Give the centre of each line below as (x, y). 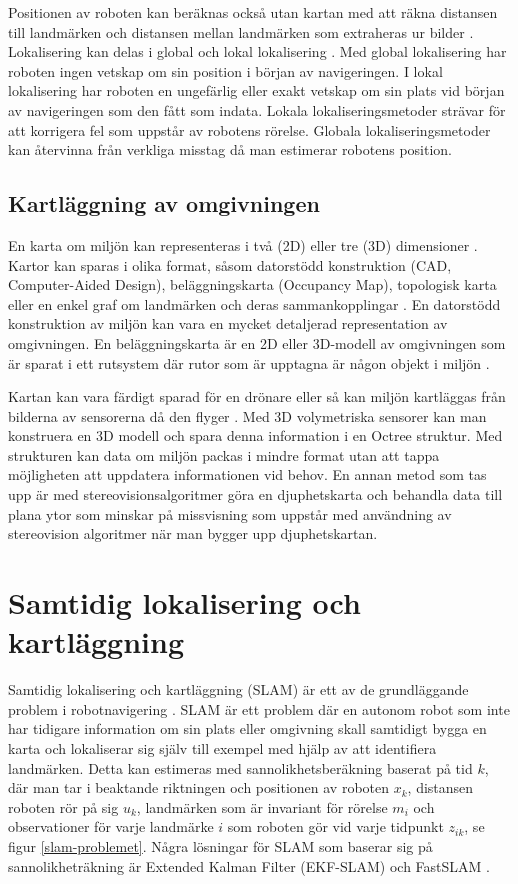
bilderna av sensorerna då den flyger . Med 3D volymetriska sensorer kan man (247, 415)
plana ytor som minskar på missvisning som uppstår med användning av (230, 513)
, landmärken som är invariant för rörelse (262, 806)
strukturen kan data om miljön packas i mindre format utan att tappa (224, 454)
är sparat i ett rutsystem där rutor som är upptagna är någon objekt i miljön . (249, 362)
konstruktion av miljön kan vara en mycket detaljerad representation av (228, 323)
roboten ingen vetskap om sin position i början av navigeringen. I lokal (225, 70)
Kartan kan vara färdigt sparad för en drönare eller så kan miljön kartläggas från (257, 396)
